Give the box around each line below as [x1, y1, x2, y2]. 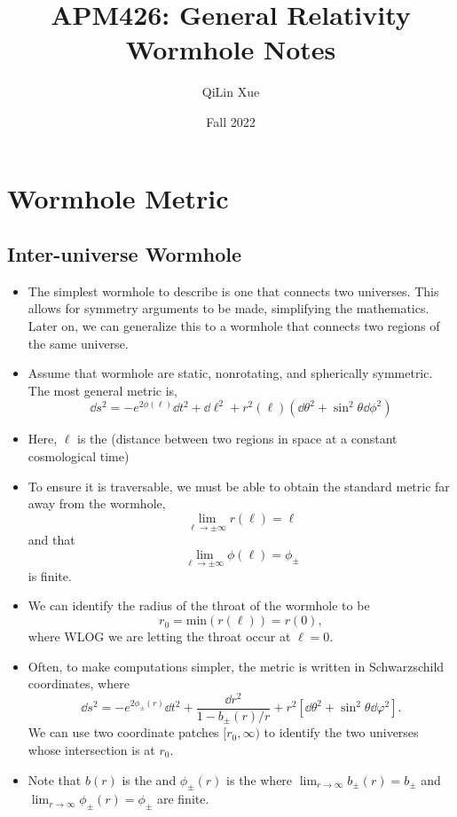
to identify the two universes [264, 723, 419, 742]
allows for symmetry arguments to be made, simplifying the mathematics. [28, 299, 429, 318]
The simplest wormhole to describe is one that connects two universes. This [28, 281, 439, 300]
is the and [122, 770, 177, 789]
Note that [28, 770, 82, 789]
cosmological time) [28, 447, 130, 466]
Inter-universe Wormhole [7, 240, 241, 268]
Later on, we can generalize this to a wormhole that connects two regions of [28, 317, 440, 335]
